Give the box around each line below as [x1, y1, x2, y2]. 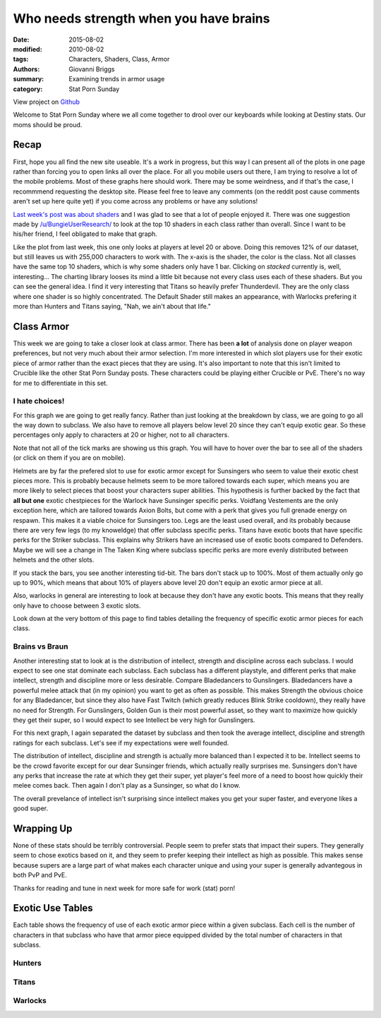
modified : [13, 45, 42, 53]
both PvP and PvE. [13, 871, 67, 880]
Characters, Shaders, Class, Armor [68, 55, 170, 64]
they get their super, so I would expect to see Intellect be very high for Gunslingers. [13, 716, 255, 724]
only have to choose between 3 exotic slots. [13, 601, 141, 610]
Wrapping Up [13, 822, 73, 834]
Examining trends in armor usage [68, 75, 165, 83]
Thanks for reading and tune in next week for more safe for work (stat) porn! [13, 884, 236, 892]
